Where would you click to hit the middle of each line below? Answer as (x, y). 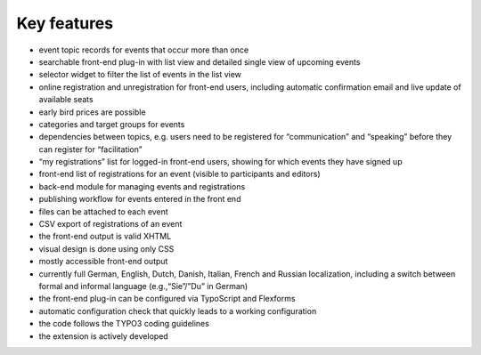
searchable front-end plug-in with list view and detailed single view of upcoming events (200, 61)
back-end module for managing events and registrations (142, 186)
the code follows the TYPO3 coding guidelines (124, 324)
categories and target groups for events (112, 124)
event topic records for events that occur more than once (144, 50)
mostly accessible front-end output (103, 262)
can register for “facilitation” (90, 149)
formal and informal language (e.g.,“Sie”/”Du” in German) (143, 286)
